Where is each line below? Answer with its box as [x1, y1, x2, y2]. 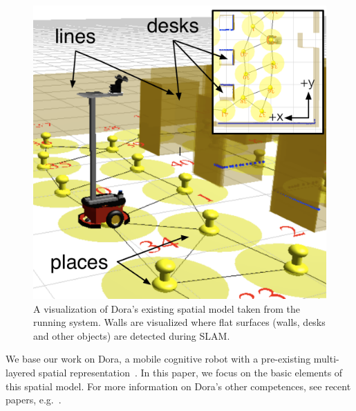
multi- [313, 351, 339, 366]
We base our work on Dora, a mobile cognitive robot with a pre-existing [6, 351, 311, 366]
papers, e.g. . [6, 392, 62, 407]
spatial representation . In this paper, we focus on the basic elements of [38, 365, 343, 379]
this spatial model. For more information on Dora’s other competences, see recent [6, 378, 351, 393]
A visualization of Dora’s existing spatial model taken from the [33, 301, 300, 316]
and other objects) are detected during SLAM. [33, 328, 230, 342]
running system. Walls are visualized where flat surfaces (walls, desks [33, 315, 326, 329]
